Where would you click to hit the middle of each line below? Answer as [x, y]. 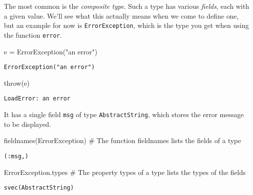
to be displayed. [28, 124]
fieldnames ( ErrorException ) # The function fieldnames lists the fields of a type [123, 140]
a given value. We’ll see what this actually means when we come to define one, [121, 15]
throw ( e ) [17, 83]
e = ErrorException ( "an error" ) [51, 51]
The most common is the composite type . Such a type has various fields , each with [127, 6]
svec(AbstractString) [39, 188]
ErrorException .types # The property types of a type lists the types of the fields [125, 172]
